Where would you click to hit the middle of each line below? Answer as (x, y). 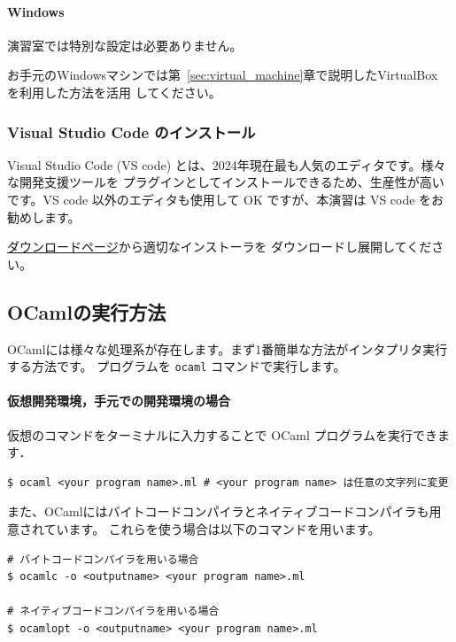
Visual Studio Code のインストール (131, 131)
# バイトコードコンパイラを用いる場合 (103, 559)
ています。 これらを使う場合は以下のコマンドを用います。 (212, 528)
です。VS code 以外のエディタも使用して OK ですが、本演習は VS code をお (226, 199)
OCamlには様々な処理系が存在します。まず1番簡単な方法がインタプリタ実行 (228, 348)
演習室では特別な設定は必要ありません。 (125, 45)
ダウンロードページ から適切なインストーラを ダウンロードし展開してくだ (220, 247)
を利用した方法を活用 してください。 (114, 92)
